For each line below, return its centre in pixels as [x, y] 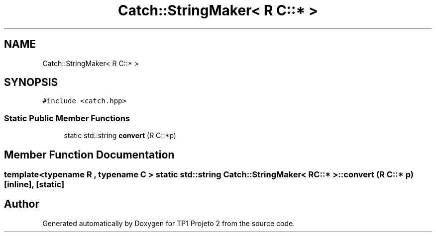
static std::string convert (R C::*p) [120, 136]
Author [22, 204]
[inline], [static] [34, 185]
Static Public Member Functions [67, 118]
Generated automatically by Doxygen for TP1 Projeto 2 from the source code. [169, 223]
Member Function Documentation [89, 155]
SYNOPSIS [31, 82]
